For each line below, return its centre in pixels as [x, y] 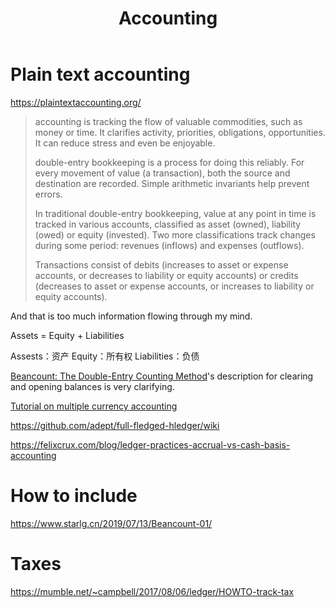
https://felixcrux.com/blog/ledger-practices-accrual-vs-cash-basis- [150, 444]
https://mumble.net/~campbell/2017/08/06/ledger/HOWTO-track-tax [152, 591]
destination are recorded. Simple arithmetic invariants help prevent [172, 183]
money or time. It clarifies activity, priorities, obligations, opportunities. [180, 132]
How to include [74, 496]
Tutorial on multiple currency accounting [94, 406]
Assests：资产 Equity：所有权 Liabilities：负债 [105, 356]
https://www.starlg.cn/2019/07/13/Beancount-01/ [111, 523]
